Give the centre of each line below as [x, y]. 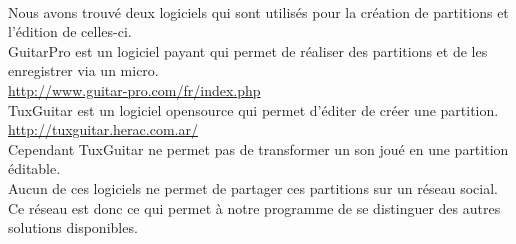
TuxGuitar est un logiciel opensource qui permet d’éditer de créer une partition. [253, 109]
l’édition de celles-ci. [70, 31]
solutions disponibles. [73, 227]
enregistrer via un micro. [83, 70]
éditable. [34, 168]
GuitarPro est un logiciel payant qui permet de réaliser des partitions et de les [248, 50]
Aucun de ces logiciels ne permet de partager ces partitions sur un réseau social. [253, 187]
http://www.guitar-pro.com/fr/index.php [134, 89]
